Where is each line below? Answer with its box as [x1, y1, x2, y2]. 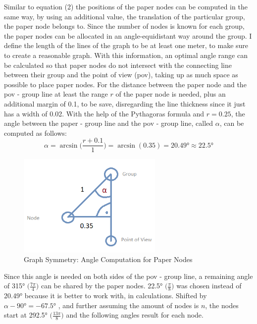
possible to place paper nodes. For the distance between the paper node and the [4, 79, 247, 89]
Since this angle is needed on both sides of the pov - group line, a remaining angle [4, 270, 253, 281]
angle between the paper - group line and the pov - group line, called [4, 118, 213, 128]
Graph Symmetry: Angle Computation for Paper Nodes [24, 254, 193, 265]
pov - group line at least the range [4, 89, 108, 99]
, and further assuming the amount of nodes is [58, 300, 199, 310]
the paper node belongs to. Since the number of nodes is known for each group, [4, 21, 245, 31]
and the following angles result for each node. [66, 310, 204, 320]
